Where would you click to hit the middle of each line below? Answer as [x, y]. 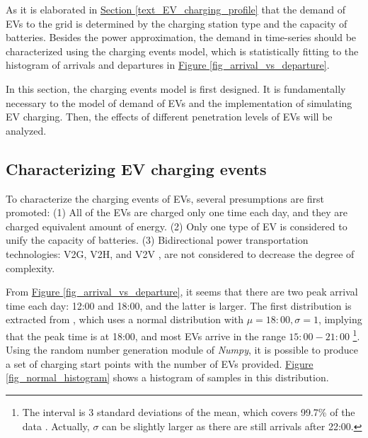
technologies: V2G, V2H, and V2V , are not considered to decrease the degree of [180, 253]
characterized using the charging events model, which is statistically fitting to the [182, 51]
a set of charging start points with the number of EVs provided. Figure [160, 363]
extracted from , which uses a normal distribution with [125, 319]
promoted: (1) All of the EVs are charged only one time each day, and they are [177, 212]
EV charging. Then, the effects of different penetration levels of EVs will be [169, 117]
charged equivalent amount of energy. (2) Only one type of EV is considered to [177, 226]
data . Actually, [56, 426]
